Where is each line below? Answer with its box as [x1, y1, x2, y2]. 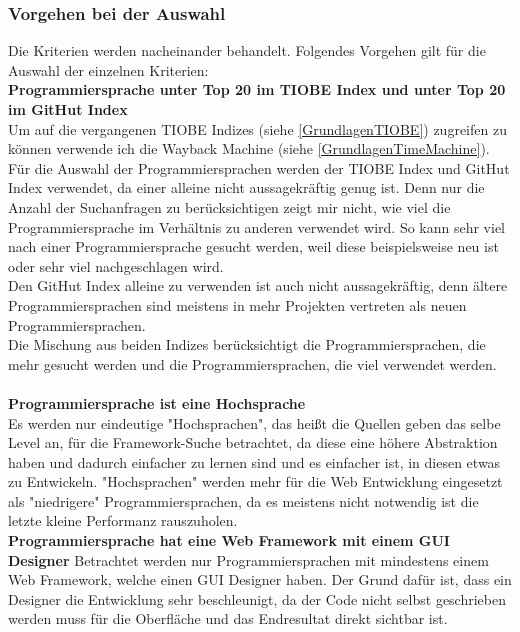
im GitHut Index [8, 99, 128, 119]
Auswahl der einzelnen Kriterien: [8, 59, 209, 80]
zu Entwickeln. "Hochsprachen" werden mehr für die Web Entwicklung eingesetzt [8, 471, 503, 492]
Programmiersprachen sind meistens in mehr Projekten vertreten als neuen [8, 294, 467, 315]
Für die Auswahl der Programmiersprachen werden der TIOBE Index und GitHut [8, 157, 510, 178]
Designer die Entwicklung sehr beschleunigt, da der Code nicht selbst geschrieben [8, 588, 506, 609]
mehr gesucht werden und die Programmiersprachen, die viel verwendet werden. [8, 353, 497, 374]
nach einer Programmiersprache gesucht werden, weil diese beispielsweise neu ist [8, 236, 499, 257]
